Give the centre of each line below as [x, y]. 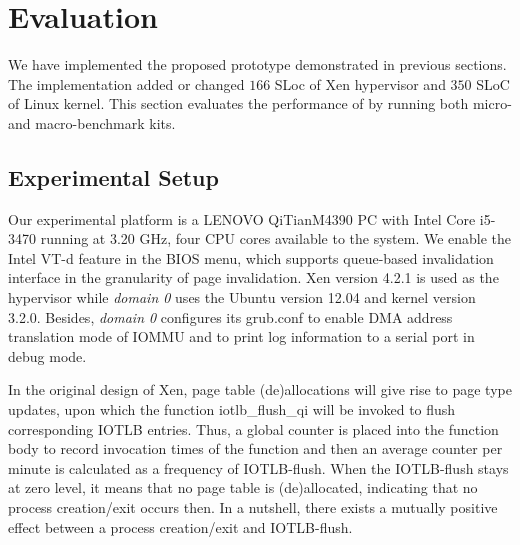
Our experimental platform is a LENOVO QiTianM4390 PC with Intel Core [242, 218]
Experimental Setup [113, 176]
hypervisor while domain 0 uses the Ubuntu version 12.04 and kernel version [242, 297]
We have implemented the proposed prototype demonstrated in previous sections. [257, 64]
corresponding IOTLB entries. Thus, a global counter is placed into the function [253, 428]
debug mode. [47, 355]
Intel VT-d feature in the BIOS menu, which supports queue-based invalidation [251, 257]
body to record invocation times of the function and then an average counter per [255, 448]
